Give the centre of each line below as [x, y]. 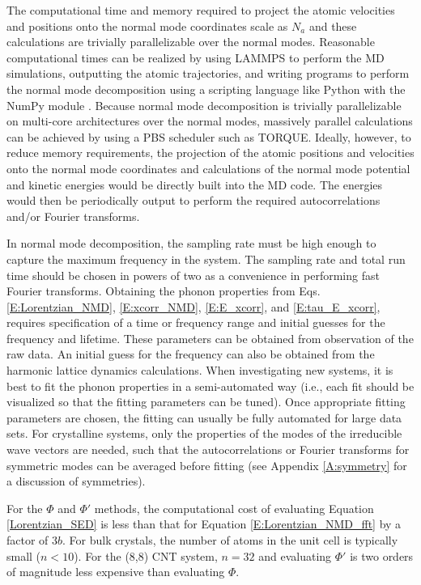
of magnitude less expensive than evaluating [116, 572]
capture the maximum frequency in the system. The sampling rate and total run [206, 259]
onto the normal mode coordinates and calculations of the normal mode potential [208, 168]
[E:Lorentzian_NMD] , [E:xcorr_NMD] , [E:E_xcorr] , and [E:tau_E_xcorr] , [193, 306]
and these [333, 25]
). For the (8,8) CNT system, [146, 555]
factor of [28, 540]
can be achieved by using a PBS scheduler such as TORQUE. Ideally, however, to [209, 136]
